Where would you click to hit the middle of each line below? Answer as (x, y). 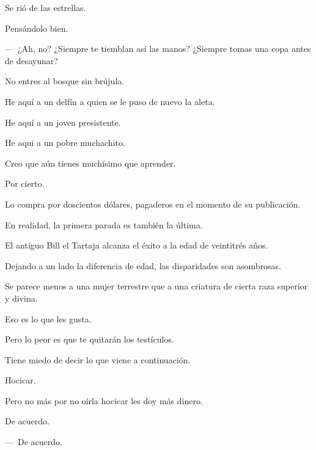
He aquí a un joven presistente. (63, 122)
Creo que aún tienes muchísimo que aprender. (90, 163)
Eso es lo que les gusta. (48, 318)
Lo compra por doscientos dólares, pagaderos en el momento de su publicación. (153, 204)
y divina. (21, 298)
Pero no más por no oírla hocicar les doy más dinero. (104, 400)
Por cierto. (25, 183)
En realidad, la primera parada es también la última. (104, 224)
